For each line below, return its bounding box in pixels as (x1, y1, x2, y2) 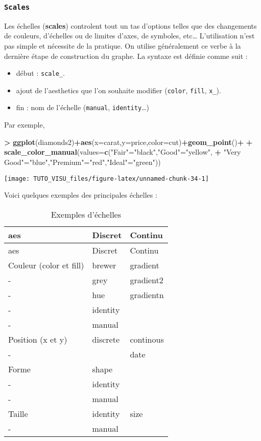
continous (130, 333, 164, 345)
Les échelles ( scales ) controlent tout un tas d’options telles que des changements (4, 20, 257, 31)
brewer (92, 259, 116, 271)
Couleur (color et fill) (8, 259, 84, 271)
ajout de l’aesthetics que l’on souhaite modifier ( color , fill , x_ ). (16, 85, 221, 95)
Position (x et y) (8, 333, 67, 345)
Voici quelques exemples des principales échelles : (4, 190, 157, 200)
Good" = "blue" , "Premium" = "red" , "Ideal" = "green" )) (4, 156, 161, 167)
